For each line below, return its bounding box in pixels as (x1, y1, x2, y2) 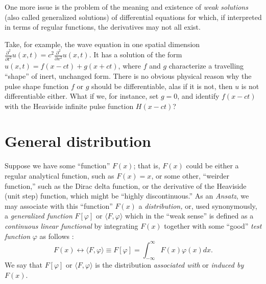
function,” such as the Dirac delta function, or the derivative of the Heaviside (5, 180, 247, 191)
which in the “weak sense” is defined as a (125, 210, 254, 221)
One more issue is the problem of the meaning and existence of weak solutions (5, 2, 248, 12)
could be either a (186, 160, 239, 171)
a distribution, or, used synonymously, (138, 200, 257, 211)
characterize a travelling (168, 60, 244, 71)
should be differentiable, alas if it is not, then (91, 80, 233, 91)
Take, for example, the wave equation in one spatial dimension (5, 38, 200, 49)
